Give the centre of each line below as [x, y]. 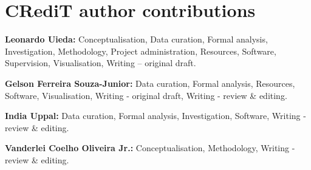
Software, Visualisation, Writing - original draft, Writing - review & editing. [146, 95]
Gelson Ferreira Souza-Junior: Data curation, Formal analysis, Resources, [150, 83]
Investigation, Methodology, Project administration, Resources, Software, [141, 51]
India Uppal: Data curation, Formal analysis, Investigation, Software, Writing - [155, 116]
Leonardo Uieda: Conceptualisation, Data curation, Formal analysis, [136, 39]
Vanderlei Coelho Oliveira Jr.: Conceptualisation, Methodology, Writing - [150, 148]
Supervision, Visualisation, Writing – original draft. [101, 63]
